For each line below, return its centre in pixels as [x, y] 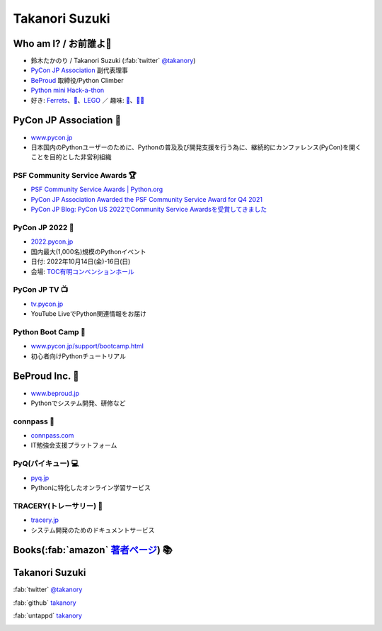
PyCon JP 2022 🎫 [44, 228]
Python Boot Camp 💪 [50, 331]
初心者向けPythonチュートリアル [79, 356]
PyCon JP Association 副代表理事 [80, 70]
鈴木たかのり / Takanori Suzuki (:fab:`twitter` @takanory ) [113, 61]
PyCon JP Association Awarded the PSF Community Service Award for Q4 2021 [147, 199]
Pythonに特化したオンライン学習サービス [91, 487]
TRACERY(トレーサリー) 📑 [58, 506]
